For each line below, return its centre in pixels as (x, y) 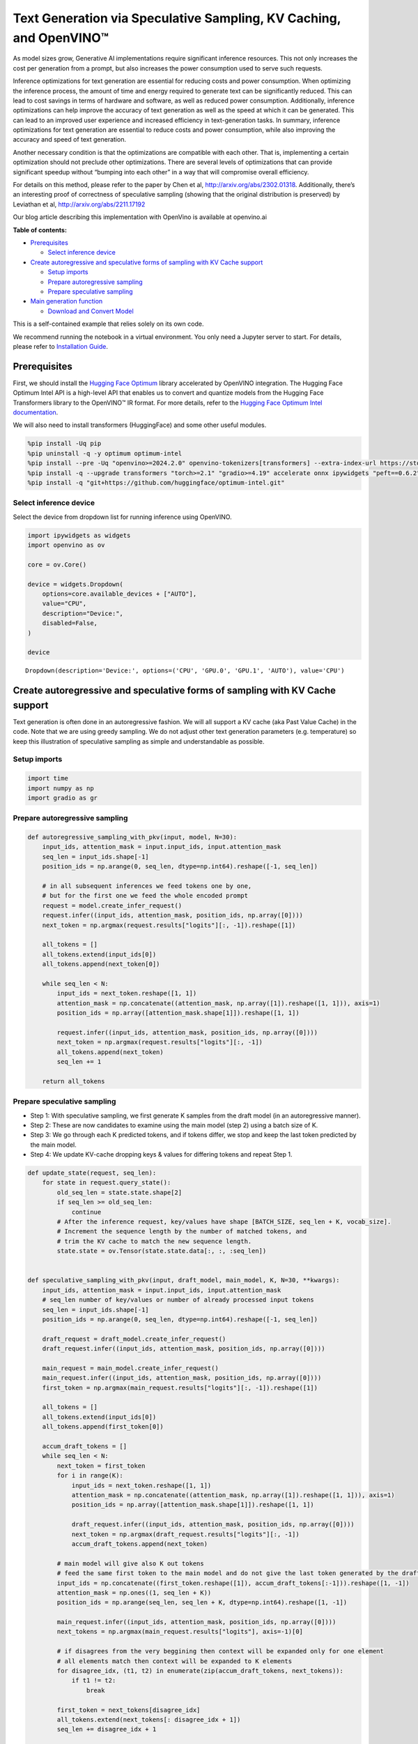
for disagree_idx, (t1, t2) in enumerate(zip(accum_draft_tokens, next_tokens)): (200, 1671)
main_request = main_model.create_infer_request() (130, 1368)
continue (86, 1212)
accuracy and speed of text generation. (70, 140)
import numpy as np (61, 788)
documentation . (36, 412)
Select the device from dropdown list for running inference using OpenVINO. (123, 517)
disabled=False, (70, 623)
